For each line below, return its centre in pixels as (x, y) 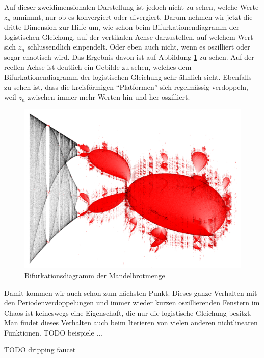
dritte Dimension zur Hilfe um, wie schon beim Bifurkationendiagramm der (122, 27)
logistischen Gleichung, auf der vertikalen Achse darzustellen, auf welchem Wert (129, 37)
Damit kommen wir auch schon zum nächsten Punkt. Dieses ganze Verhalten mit (131, 292)
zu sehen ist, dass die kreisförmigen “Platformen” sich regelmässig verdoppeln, (126, 87)
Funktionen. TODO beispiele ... (54, 332)
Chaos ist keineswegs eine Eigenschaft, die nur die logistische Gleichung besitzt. (128, 312)
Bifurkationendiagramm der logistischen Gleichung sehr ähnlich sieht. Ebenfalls (128, 77)
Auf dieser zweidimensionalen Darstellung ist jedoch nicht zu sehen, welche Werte (131, 7)
